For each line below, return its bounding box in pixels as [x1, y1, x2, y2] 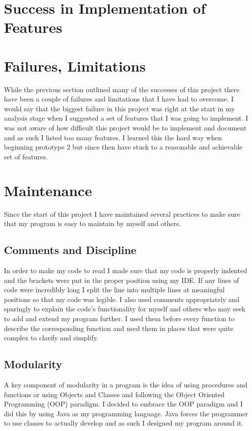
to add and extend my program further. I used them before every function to [4, 313, 235, 323]
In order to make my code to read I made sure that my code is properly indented [4, 265, 247, 275]
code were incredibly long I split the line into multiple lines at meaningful [4, 284, 225, 295]
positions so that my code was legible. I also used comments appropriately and [4, 294, 240, 304]
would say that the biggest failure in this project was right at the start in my [4, 103, 235, 113]
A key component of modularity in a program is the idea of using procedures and [4, 379, 248, 389]
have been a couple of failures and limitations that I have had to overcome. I [4, 94, 234, 104]
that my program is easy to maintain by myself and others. [4, 218, 181, 228]
